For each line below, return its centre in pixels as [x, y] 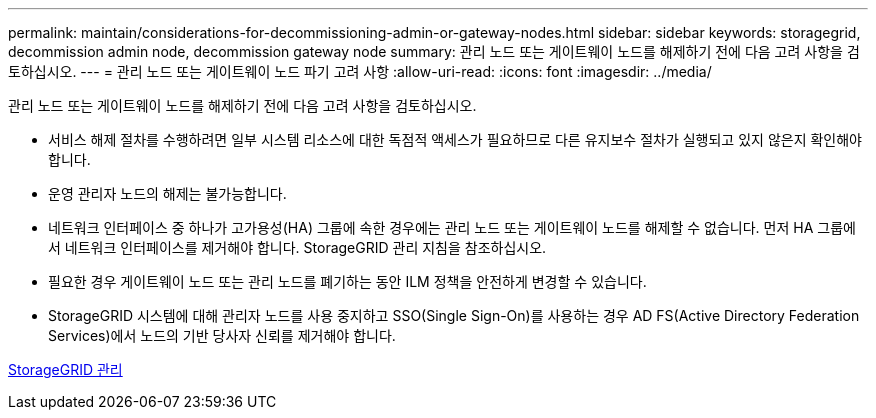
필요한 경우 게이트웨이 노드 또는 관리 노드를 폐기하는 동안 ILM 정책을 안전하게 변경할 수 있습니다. [347, 281]
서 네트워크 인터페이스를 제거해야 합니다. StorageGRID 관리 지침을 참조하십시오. [297, 247]
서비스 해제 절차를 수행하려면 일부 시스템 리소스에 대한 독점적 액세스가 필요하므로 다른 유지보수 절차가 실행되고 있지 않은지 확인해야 [455, 139]
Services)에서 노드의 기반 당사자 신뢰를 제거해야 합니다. [222, 335]
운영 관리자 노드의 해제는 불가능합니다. [167, 193]
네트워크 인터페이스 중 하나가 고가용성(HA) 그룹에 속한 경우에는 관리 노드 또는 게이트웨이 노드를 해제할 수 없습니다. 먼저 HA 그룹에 [452, 227]
